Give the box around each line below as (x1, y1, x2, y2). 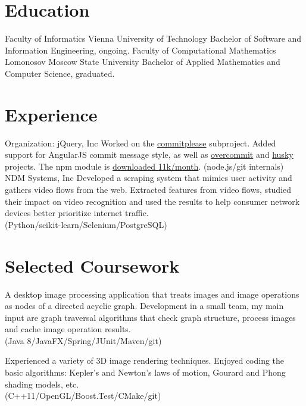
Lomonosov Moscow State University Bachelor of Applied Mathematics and (5, 55, 280, 68)
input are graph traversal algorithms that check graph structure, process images (5, 311, 296, 323)
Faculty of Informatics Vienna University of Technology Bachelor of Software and (5, 32, 302, 45)
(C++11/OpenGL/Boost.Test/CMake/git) (5, 389, 161, 402)
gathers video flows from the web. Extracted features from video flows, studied (5, 183, 292, 195)
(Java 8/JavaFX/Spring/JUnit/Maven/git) (5, 334, 162, 346)
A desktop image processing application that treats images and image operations (5, 288, 299, 300)
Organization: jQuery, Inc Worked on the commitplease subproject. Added (5, 136, 276, 149)
